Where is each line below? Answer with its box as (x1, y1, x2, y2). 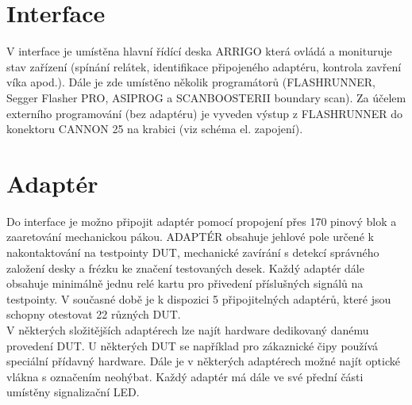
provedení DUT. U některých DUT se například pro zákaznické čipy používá (6, 337, 379, 353)
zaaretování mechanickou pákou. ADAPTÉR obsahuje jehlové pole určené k (6, 228, 374, 245)
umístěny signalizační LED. (6, 384, 140, 400)
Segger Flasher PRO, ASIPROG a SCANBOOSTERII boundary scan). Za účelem (6, 89, 406, 105)
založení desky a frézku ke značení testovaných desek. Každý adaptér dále (6, 259, 364, 276)
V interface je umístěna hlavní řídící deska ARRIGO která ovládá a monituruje (6, 43, 392, 59)
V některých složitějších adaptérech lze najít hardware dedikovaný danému (6, 321, 369, 338)
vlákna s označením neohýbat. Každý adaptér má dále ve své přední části (6, 368, 364, 384)
